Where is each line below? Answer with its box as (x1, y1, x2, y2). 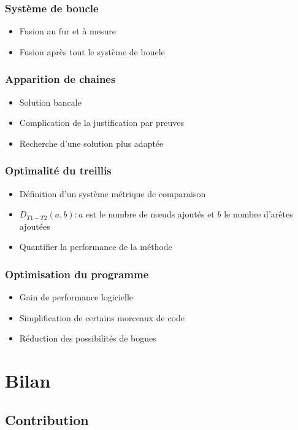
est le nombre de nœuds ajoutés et (85, 208, 215, 221)
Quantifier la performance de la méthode (19, 240, 172, 253)
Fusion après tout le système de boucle (19, 45, 165, 58)
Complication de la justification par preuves (19, 116, 184, 129)
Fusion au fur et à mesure (19, 25, 116, 37)
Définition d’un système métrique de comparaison (19, 187, 206, 200)
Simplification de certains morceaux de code (19, 311, 185, 324)
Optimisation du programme (5, 266, 149, 281)
